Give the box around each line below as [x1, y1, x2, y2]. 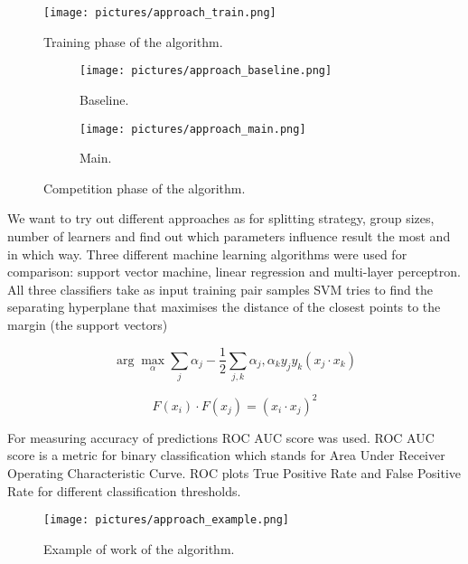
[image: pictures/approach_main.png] [80, 122, 306, 136]
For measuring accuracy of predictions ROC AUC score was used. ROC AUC [7, 428, 435, 446]
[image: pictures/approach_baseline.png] [80, 64, 332, 78]
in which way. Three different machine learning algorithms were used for [7, 244, 407, 263]
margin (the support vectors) [7, 315, 168, 334]
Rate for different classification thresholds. [7, 481, 241, 500]
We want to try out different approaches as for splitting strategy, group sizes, [7, 209, 435, 228]
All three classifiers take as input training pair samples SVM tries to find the [7, 279, 433, 298]
